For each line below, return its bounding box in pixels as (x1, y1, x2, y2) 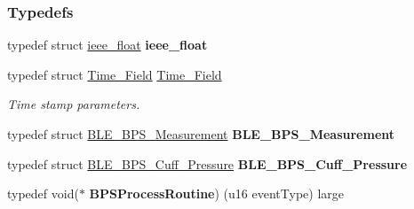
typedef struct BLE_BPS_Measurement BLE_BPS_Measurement (7, 125, 395, 143)
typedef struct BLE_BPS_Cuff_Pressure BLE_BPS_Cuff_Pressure (7, 154, 408, 173)
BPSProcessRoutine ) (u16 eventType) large (89, 184, 344, 203)
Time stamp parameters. (7, 95, 140, 113)
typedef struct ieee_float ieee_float (7, 35, 208, 54)
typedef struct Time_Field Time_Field (7, 65, 222, 83)
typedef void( (7, 184, 79, 203)
